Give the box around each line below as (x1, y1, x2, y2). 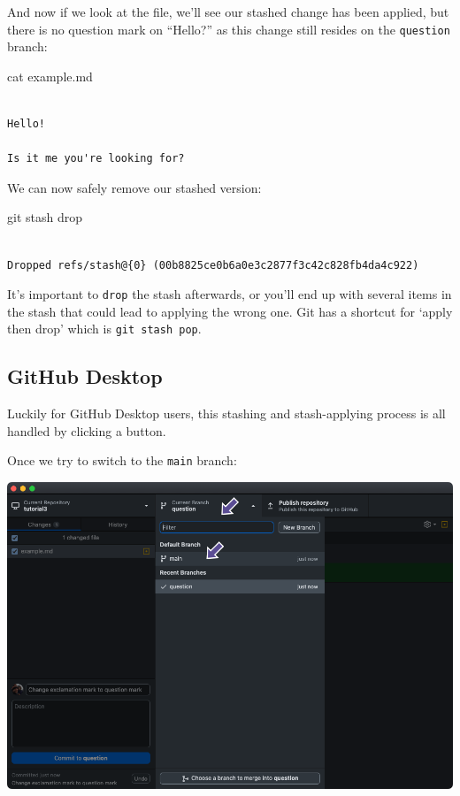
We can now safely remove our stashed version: (7, 178, 262, 196)
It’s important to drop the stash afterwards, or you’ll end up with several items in (7, 285, 452, 303)
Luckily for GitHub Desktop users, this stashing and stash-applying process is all (7, 404, 446, 423)
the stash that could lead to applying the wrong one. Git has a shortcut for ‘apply (7, 302, 453, 320)
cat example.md (7, 66, 93, 85)
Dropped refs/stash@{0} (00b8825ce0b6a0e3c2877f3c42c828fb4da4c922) (7, 258, 419, 272)
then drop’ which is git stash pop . (7, 319, 202, 338)
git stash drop (7, 208, 82, 226)
